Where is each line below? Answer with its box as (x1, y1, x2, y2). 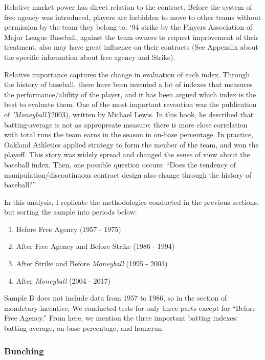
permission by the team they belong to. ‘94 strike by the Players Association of (4, 22, 252, 32)
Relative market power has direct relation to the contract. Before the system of (4, 2, 252, 12)
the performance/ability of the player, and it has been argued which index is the (4, 89, 256, 99)
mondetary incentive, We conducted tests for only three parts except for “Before (4, 302, 256, 313)
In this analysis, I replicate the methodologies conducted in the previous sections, (4, 196, 259, 207)
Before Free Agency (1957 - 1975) (16, 223, 121, 234)
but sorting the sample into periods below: (4, 206, 137, 217)
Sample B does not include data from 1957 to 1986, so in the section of (4, 292, 227, 303)
